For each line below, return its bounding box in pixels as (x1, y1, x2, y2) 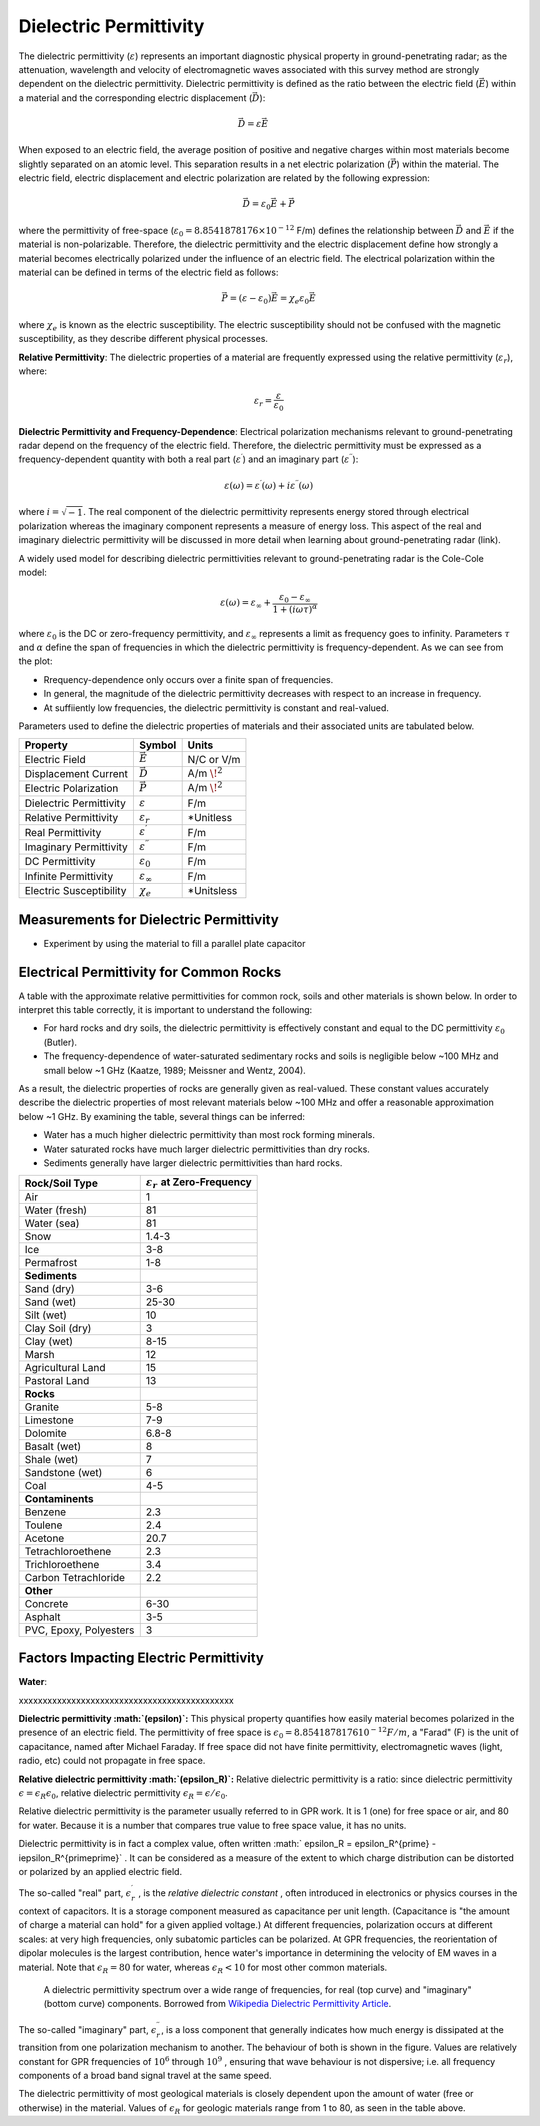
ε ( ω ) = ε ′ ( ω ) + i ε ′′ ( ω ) (223, 478, 314, 491)
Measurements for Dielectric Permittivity (18, 911, 279, 928)
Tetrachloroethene (24, 1544, 112, 1558)
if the (492, 224, 515, 236)
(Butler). (43, 1036, 78, 1048)
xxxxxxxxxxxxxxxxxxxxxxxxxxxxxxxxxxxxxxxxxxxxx (18, 1694, 234, 1706)
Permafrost (24, 1255, 78, 1269)
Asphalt (24, 1610, 61, 1624)
